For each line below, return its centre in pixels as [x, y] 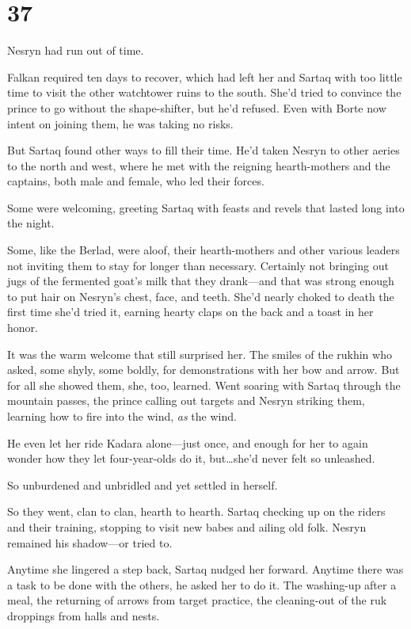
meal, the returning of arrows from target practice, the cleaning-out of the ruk [197, 600]
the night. [31, 223]
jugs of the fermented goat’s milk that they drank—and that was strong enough [201, 281]
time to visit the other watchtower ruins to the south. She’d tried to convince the [204, 92]
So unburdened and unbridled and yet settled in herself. [143, 484]
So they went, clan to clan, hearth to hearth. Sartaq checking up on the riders [196, 511]
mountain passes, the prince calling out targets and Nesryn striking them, [186, 400]
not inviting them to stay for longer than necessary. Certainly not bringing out [198, 265]
